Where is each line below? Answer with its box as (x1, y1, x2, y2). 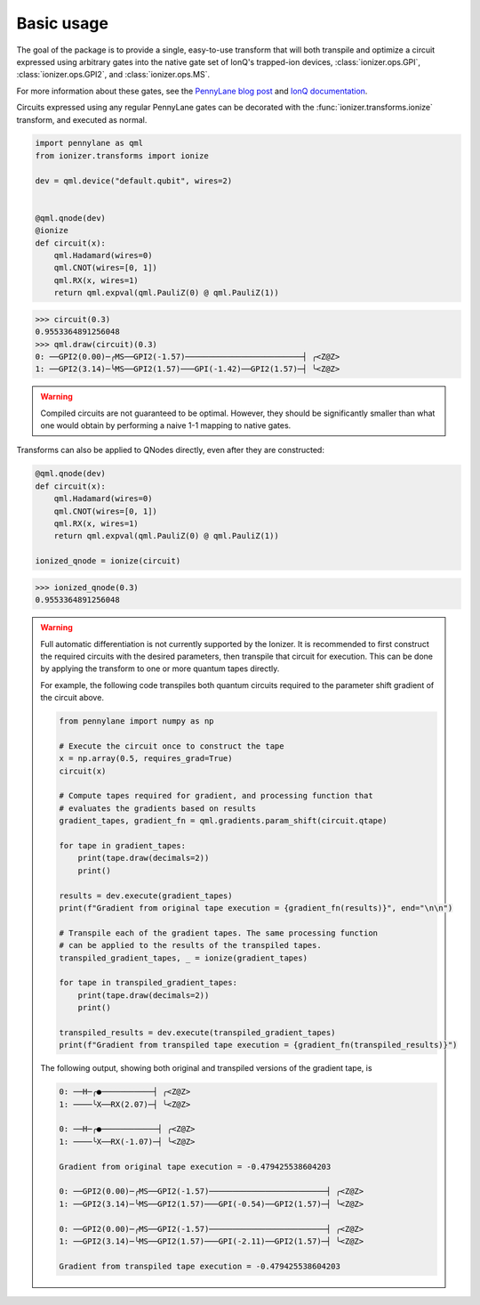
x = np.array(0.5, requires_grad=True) (59, 753, 233, 764)
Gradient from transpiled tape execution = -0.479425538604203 (59, 1260, 341, 1271)
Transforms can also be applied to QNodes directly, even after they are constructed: (16, 445, 324, 456)
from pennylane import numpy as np (59, 717, 214, 726)
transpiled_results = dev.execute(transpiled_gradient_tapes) (59, 1027, 336, 1037)
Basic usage (16, 13, 108, 33)
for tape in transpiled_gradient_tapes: (59, 977, 237, 988)
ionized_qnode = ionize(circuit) (35, 556, 181, 566)
